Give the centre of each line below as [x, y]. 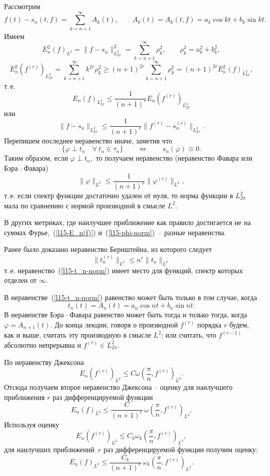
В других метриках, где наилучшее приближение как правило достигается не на [127, 222]
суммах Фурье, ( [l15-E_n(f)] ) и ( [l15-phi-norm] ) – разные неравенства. [115, 232]
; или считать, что [189, 335]
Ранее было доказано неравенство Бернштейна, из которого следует [108, 249]
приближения [25, 397]
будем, [239, 324]
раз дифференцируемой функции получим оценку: [181, 449]
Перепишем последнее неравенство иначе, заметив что [88, 140]
